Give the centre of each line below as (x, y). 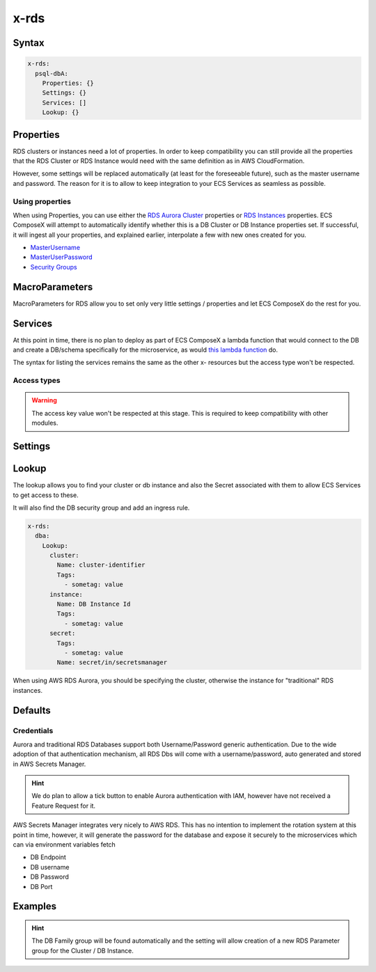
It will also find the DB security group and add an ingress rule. (101, 508)
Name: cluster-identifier (101, 565)
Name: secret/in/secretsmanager (112, 663)
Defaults (32, 710)
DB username (50, 867)
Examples (35, 906)
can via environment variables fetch (64, 845)
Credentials (33, 730)
